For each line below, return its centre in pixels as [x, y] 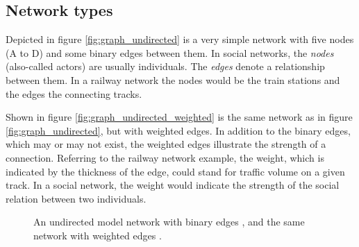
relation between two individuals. [76, 198]
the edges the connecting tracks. [74, 93]
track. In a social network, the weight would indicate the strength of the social [173, 185]
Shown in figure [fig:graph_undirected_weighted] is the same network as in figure [179, 117]
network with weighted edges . [98, 235]
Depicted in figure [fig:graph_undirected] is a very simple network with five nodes [180, 39]
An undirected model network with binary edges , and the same [169, 222]
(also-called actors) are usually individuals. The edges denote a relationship [165, 66]
